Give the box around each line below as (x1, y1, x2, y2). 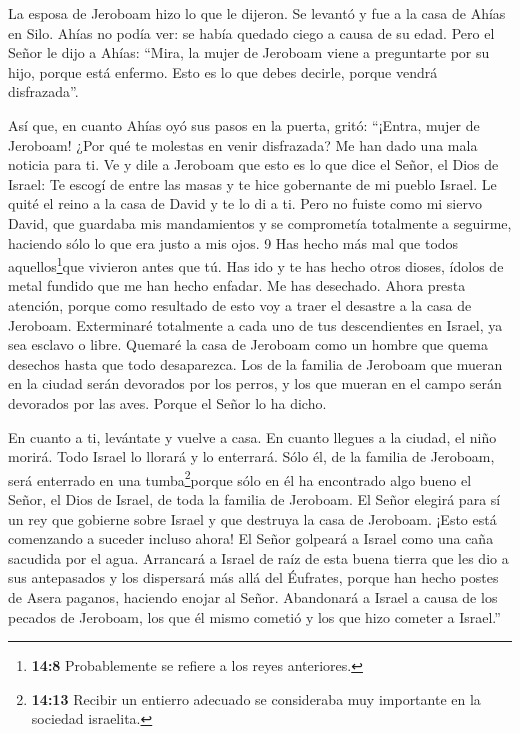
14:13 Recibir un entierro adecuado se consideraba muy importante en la (31, 688, 481, 709)
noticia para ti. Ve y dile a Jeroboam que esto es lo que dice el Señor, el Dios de (8, 154, 499, 175)
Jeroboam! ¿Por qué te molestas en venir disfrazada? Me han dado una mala (8, 134, 478, 155)
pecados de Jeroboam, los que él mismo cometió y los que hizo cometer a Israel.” (8, 606, 501, 627)
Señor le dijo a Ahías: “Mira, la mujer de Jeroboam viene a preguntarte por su (8, 42, 490, 63)
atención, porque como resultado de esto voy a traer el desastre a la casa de (8, 294, 472, 315)
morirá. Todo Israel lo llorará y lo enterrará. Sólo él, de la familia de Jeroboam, (8, 446, 495, 467)
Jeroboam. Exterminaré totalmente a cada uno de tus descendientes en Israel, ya (8, 314, 503, 335)
